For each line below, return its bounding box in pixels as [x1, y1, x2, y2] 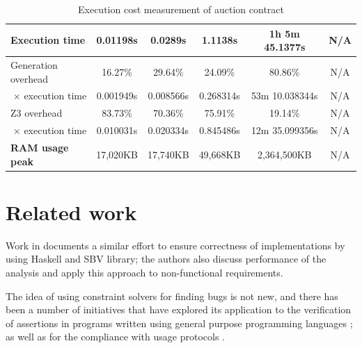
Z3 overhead [10, 106, 63, 120]
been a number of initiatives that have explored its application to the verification [6, 302, 352, 317]
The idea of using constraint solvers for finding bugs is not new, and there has [6, 288, 338, 303]
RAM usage [10, 140, 69, 154]
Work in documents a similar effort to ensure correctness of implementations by [6, 238, 345, 252]
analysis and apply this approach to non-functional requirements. [6, 265, 283, 279]
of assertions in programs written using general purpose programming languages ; [6, 315, 353, 330]
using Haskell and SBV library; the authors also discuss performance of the [6, 251, 326, 266]
